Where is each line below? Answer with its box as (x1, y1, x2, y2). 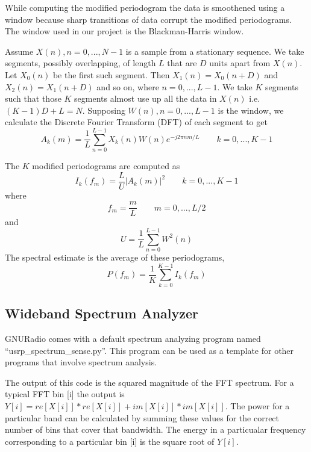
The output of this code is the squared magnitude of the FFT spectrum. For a (5, 376, 294, 388)
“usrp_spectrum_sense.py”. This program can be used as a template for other (5, 344, 294, 356)
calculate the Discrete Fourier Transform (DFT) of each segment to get (5, 116, 268, 128)
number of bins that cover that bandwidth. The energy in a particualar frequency (5, 423, 306, 436)
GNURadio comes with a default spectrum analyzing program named (5, 332, 261, 345)
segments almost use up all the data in (74, 92, 217, 105)
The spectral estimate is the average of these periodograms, (5, 251, 225, 264)
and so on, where (96, 80, 159, 93)
